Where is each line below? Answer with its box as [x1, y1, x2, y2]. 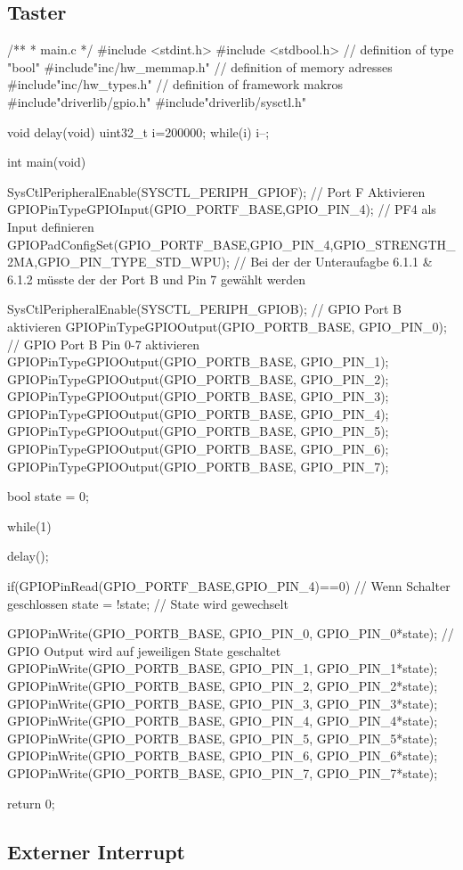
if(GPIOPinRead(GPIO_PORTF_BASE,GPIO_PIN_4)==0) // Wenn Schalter [7, 577, 451, 595]
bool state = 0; [7, 487, 89, 505]
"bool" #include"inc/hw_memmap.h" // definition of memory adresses [7, 57, 393, 76]
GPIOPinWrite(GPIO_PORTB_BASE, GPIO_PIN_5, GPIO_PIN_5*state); [7, 728, 438, 747]
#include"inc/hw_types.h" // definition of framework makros [7, 75, 344, 94]
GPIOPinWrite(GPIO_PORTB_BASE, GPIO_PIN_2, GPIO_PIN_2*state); [7, 677, 438, 695]
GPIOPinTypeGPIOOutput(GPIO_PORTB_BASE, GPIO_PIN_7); [7, 456, 389, 475]
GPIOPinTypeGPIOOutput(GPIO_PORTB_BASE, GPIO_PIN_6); [7, 439, 389, 458]
